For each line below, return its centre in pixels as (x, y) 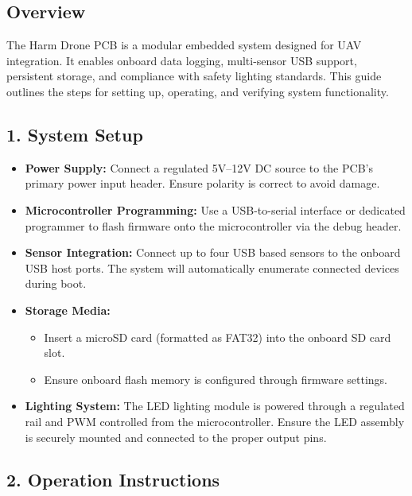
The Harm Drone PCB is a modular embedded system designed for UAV (184, 45)
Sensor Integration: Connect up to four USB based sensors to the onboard (213, 252)
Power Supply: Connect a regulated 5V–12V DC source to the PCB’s (199, 167)
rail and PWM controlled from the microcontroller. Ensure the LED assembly (215, 421)
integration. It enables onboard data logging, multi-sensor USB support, (182, 60)
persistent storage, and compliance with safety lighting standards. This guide (194, 76)
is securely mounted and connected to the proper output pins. (176, 437)
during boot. (56, 283)
